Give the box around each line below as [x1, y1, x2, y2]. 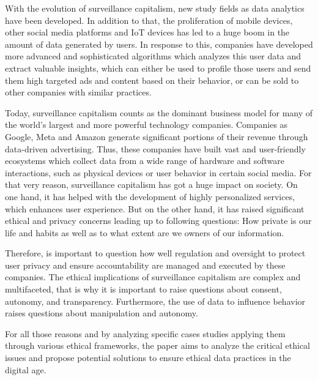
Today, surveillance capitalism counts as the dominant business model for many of [5, 106, 313, 119]
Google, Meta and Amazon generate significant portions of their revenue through [5, 130, 308, 143]
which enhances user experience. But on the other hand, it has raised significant [5, 202, 305, 215]
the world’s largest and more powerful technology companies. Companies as [5, 118, 288, 131]
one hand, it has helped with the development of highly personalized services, [5, 190, 295, 203]
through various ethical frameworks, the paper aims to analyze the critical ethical [5, 339, 311, 352]
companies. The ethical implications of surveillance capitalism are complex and [5, 270, 301, 283]
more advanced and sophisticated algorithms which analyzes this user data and [5, 50, 301, 62]
